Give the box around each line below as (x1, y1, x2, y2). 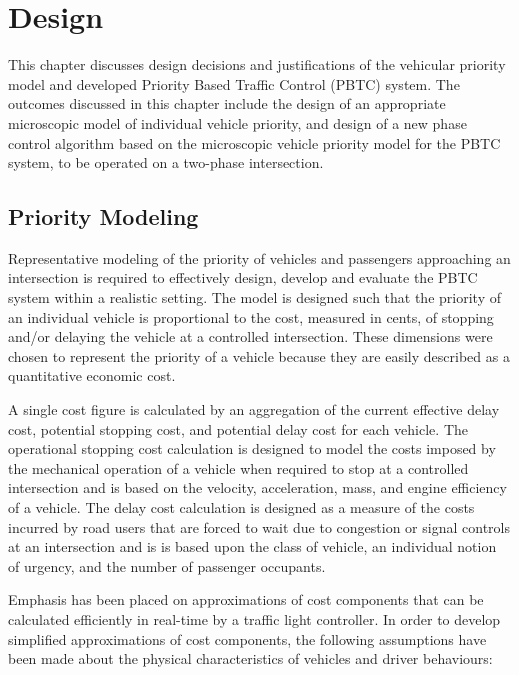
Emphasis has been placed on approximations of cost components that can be (8, 589, 484, 610)
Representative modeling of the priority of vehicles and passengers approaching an (8, 247, 511, 268)
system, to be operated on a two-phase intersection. (8, 152, 324, 173)
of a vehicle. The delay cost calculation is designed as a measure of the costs (8, 497, 475, 518)
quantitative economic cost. (8, 365, 176, 386)
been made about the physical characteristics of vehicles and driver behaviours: (8, 648, 493, 669)
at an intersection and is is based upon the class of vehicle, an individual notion (8, 536, 497, 557)
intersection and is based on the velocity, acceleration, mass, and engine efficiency (8, 477, 507, 498)
